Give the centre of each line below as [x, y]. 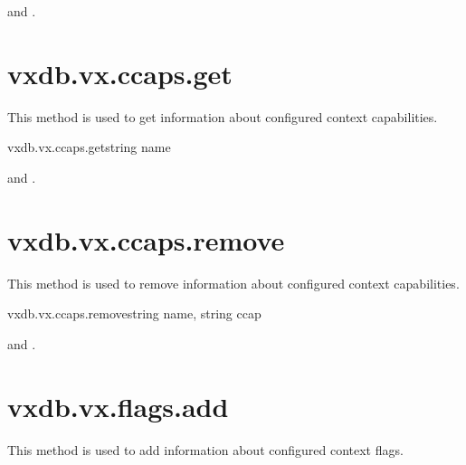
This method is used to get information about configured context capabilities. [223, 116]
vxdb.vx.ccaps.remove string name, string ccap [134, 313]
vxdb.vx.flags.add [118, 406]
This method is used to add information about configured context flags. [205, 449]
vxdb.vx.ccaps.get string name [89, 147]
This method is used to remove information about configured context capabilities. [233, 283]
